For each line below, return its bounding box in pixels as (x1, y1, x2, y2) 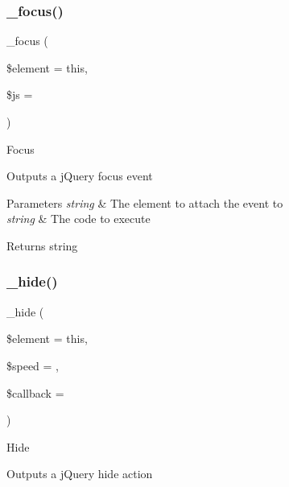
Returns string (6, 237, 78, 254)
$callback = (6, 384, 64, 401)
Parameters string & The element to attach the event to (6, 194, 283, 211)
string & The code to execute (6, 210, 151, 227)
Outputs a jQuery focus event (6, 167, 153, 184)
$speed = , (6, 357, 60, 374)
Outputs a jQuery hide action (6, 465, 153, 482)
